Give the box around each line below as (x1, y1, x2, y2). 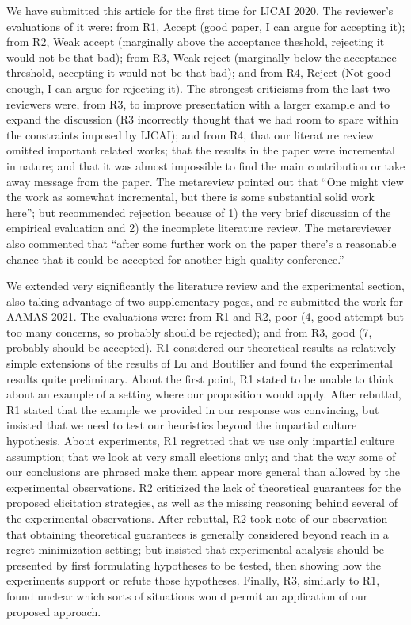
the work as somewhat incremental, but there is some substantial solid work (6, 189, 375, 205)
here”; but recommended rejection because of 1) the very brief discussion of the (6, 204, 391, 220)
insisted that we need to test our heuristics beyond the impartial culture (6, 417, 357, 433)
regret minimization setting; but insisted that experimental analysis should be (6, 541, 384, 558)
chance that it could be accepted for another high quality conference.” (6, 250, 344, 267)
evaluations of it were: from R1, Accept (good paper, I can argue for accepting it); (6, 17, 405, 34)
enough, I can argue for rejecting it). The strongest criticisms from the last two (6, 79, 390, 96)
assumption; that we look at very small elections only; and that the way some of (6, 448, 396, 464)
